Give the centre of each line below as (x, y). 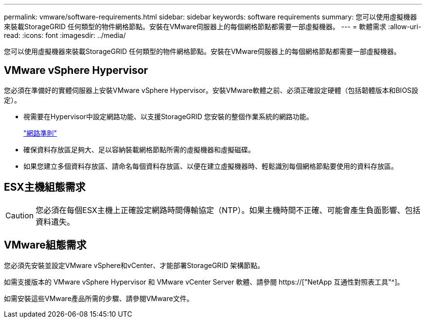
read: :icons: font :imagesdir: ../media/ (65, 35)
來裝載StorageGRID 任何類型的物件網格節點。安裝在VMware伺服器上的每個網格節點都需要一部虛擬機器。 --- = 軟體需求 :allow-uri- (213, 27)
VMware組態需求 (45, 245)
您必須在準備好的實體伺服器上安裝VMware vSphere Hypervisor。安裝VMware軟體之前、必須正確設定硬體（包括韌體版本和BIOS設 (211, 90)
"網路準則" (40, 133)
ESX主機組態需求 (45, 187)
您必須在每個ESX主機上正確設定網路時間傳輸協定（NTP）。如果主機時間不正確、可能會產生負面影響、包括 (228, 210)
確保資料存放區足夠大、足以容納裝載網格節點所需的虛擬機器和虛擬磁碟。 (139, 149)
